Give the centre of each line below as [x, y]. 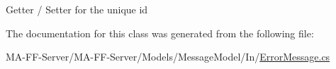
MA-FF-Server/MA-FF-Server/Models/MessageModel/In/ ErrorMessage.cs [168, 57]
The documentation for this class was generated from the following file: [160, 33]
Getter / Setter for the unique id [77, 9]
